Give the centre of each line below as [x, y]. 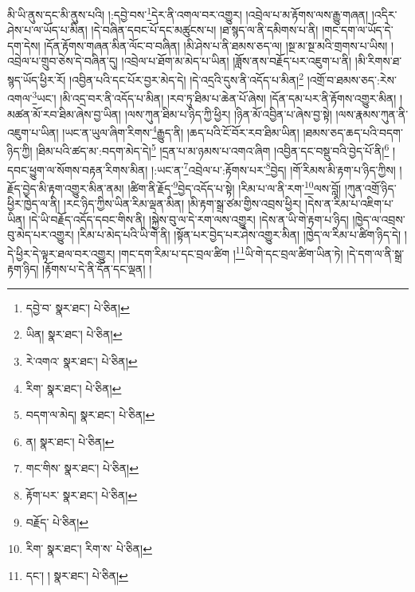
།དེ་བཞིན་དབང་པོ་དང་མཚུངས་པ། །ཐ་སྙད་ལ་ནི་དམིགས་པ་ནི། [205, 30]
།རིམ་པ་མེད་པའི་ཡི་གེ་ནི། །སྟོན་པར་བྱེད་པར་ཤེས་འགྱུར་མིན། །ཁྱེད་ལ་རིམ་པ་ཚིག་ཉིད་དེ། [239, 235]
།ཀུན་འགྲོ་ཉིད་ [370, 188]
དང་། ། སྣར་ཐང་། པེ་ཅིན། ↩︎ [77, 575]
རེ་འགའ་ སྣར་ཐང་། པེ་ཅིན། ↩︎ [82, 361]
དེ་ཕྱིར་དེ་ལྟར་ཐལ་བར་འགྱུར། [61, 253]
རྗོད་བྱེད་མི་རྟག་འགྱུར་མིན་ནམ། [66, 188]
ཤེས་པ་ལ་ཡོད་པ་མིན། [47, 30]
